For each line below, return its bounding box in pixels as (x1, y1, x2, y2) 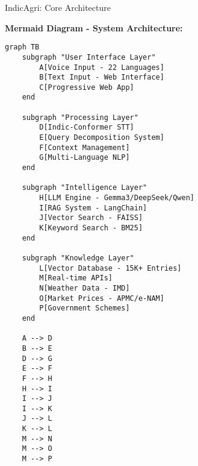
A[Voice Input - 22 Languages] (39, 63, 164, 72)
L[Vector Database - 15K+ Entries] (39, 263, 182, 272)
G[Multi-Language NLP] (39, 153, 130, 162)
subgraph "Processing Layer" (22, 113, 138, 122)
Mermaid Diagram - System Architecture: (5, 21, 183, 34)
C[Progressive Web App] (39, 83, 134, 92)
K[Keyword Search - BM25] (39, 224, 143, 232)
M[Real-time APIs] (39, 274, 113, 283)
